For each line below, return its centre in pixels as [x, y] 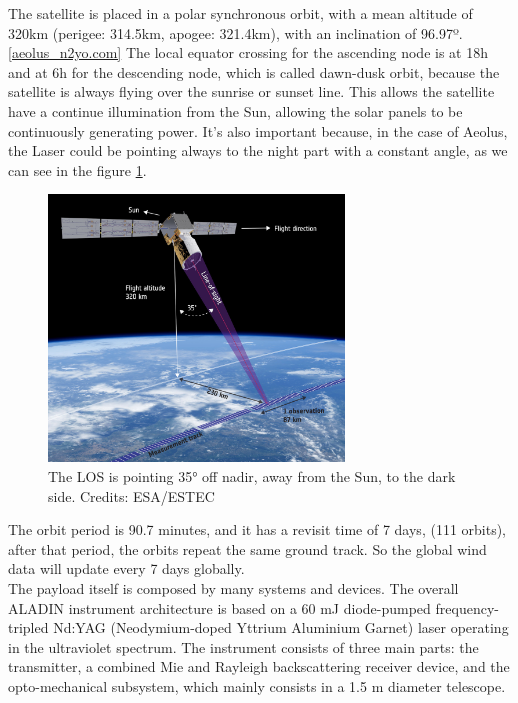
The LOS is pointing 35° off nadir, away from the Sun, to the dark [252, 476]
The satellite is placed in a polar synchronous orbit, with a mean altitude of [240, 13]
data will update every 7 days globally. [126, 568]
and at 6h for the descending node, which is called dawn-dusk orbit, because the [254, 71]
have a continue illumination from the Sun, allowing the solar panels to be [235, 110]
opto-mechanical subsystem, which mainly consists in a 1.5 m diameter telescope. [257, 685]
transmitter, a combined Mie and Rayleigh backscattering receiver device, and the [259, 666]
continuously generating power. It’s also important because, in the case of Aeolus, [258, 130]
